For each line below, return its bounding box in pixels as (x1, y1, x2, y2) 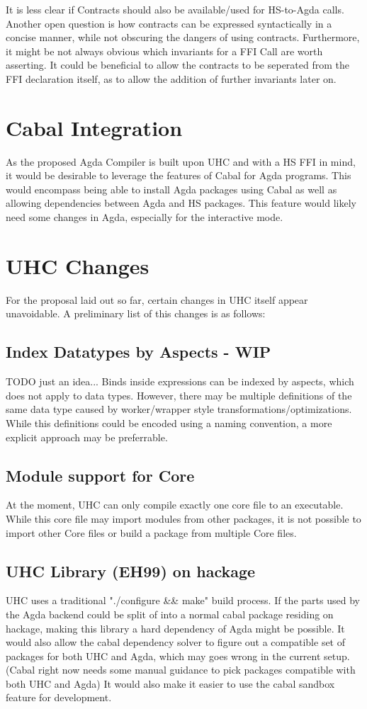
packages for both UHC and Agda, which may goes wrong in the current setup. (6, 648, 350, 663)
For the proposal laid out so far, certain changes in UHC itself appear (6, 292, 308, 307)
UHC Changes (6, 251, 149, 280)
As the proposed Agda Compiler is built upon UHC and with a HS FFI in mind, (6, 154, 356, 169)
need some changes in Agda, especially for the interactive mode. (6, 210, 283, 225)
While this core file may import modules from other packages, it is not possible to (6, 511, 361, 526)
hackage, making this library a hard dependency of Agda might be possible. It (6, 620, 345, 635)
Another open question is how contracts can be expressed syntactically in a (6, 16, 332, 30)
